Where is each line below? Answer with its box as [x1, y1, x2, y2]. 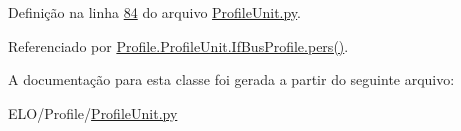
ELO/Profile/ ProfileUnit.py [8, 102, 178, 123]
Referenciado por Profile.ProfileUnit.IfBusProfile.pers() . [8, 35, 349, 56]
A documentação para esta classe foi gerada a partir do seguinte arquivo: [8, 69, 455, 90]
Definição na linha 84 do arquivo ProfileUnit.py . [8, 2, 302, 22]
